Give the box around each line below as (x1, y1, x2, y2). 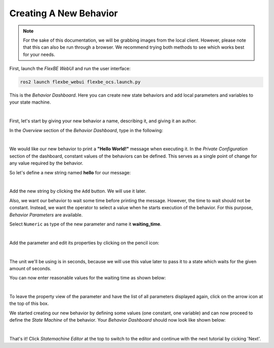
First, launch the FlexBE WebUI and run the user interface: (9, 66, 131, 72)
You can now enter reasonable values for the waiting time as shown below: (9, 275, 166, 281)
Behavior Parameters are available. (9, 211, 83, 218)
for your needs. (23, 51, 55, 57)
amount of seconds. (9, 265, 52, 271)
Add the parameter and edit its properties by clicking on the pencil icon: (9, 239, 159, 246)
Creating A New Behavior (9, 8, 118, 19)
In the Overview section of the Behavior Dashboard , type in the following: (9, 127, 163, 133)
